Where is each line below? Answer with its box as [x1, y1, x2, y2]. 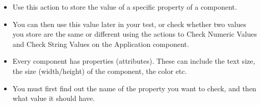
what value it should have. [12, 93, 95, 103]
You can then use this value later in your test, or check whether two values [12, 18, 246, 29]
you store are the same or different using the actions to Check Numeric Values [12, 29, 257, 39]
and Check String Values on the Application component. [12, 38, 189, 49]
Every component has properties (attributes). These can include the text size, [12, 56, 255, 66]
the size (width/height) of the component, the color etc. [12, 65, 187, 76]
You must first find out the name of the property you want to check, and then [12, 83, 256, 93]
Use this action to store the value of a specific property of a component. [12, 2, 237, 12]
